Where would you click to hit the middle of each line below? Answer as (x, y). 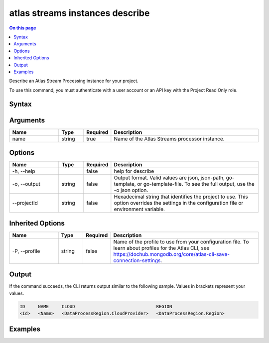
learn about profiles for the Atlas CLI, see (161, 248)
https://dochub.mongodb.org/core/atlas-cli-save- (172, 254)
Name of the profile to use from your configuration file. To (181, 241)
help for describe (134, 171)
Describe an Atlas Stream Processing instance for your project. (74, 81)
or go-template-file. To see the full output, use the (196, 184)
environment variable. (139, 209)
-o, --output (26, 184)
